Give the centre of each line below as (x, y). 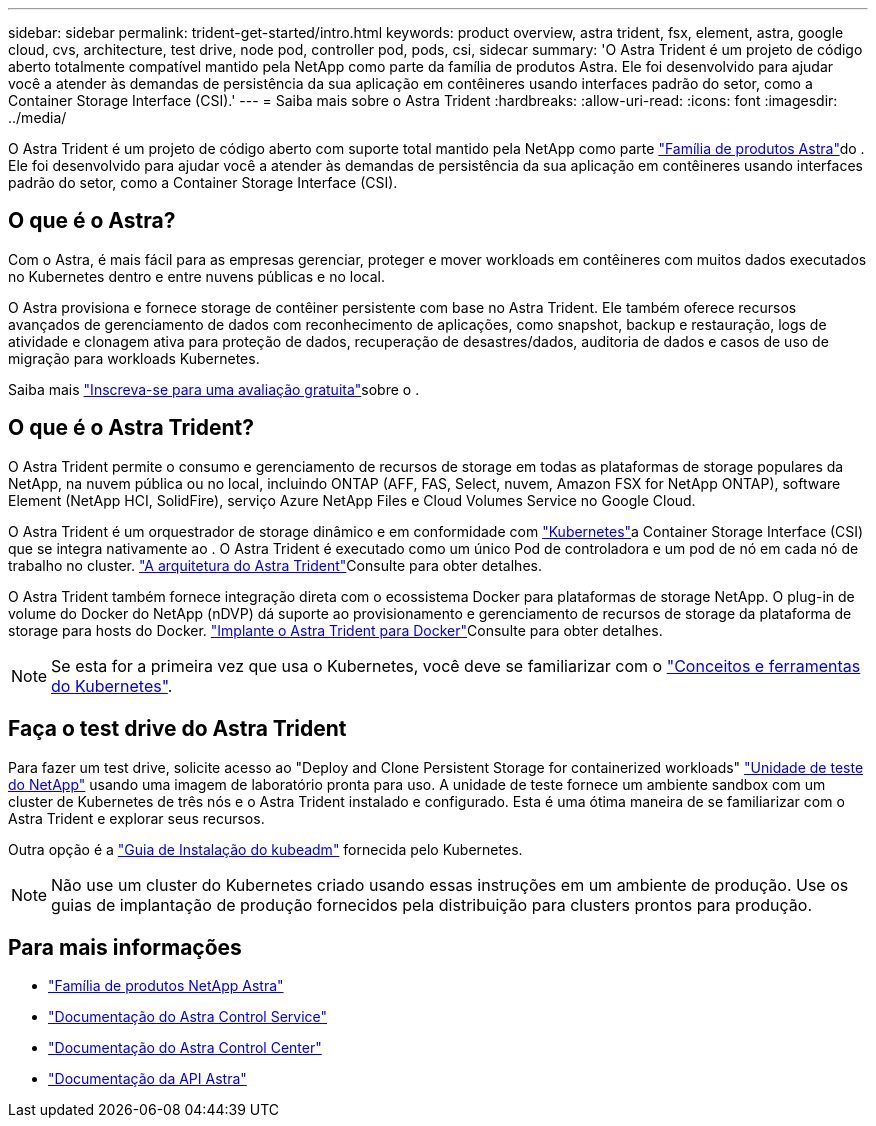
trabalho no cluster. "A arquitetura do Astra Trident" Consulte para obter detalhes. (275, 565)
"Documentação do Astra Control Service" (188, 1017)
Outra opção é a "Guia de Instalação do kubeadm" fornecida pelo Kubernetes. (265, 849)
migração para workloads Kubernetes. (134, 358)
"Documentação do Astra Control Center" (185, 1048)
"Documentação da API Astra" (147, 1079)
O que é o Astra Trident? (131, 428)
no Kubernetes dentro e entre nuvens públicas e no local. (196, 276)
